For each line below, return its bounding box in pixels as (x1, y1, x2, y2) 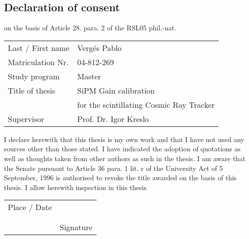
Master (77, 70, 101, 82)
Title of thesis (8, 84, 55, 96)
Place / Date (8, 201, 52, 213)
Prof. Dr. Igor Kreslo (77, 113, 149, 124)
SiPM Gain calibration (77, 84, 155, 96)
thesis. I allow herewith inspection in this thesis (4, 182, 147, 192)
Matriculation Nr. (8, 56, 69, 68)
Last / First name (8, 42, 70, 53)
